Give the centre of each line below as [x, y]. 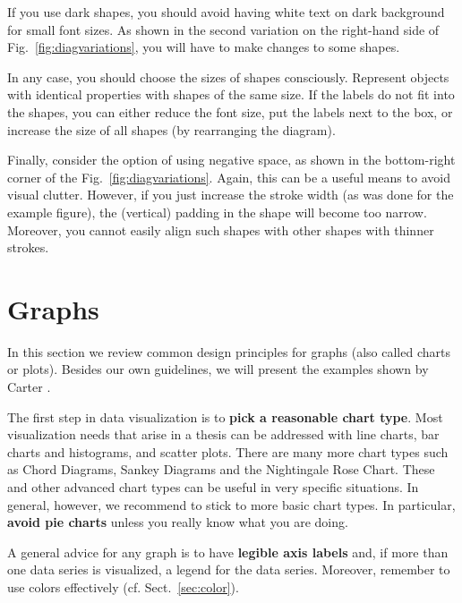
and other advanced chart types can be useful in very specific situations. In [213, 487]
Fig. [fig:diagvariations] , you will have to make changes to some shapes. [204, 47]
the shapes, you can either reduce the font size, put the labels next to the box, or [230, 111]
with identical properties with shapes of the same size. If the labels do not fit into [231, 94]
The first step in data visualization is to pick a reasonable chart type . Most [225, 416]
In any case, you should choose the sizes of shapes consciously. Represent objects [228, 76]
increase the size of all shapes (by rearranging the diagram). [171, 129]
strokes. [28, 247]
